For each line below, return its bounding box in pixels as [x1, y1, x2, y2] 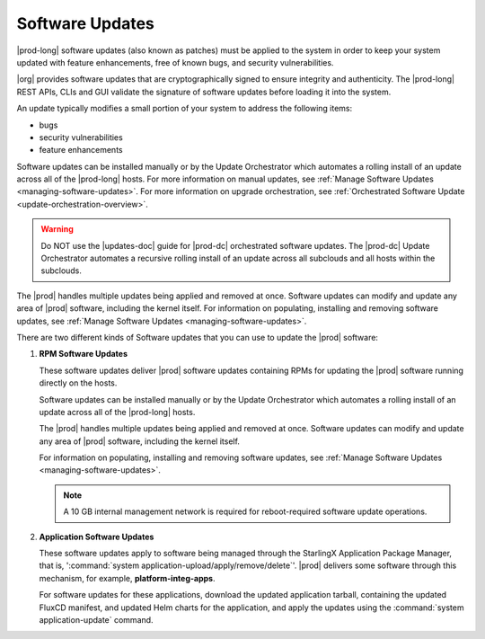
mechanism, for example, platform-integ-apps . [39, 572, 216, 583]
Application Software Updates [39, 531, 154, 542]
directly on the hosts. [39, 377, 118, 388]
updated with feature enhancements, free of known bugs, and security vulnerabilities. [16, 57, 334, 67]
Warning [40, 224, 74, 235]
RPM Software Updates [39, 349, 128, 359]
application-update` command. [39, 615, 154, 625]
